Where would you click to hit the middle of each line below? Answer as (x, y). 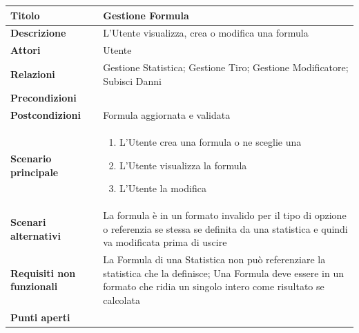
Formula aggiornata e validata (167, 115)
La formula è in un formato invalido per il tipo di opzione (225, 215)
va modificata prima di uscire (165, 242)
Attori (26, 50)
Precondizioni (43, 98)
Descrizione (38, 33)
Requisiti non (43, 273)
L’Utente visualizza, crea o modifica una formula (206, 33)
